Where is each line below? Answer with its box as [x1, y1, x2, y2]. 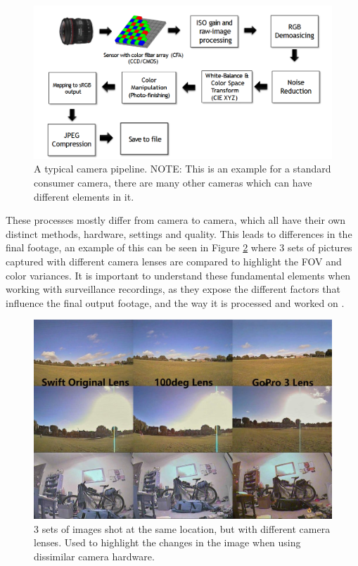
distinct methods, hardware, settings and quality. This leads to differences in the [6, 226, 352, 241]
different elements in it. [34, 189, 134, 203]
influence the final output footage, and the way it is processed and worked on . [6, 295, 345, 310]
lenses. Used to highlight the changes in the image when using [34, 535, 301, 550]
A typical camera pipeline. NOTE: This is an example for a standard [34, 161, 331, 176]
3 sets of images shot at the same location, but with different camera [34, 521, 331, 536]
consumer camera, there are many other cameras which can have [34, 175, 312, 190]
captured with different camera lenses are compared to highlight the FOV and [6, 254, 342, 269]
